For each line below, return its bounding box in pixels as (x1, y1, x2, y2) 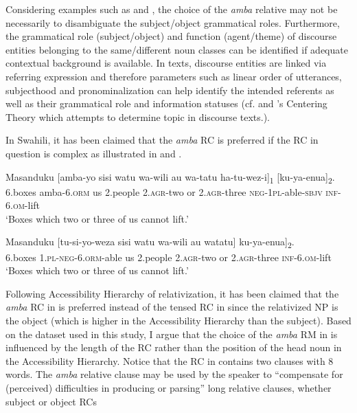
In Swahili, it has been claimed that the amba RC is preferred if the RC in (5, 133, 319, 147)
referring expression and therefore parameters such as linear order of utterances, (5, 69, 342, 83)
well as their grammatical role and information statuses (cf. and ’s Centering (5, 96, 327, 111)
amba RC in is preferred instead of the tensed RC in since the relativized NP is (5, 300, 338, 314)
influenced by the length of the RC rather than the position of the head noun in (5, 340, 342, 355)
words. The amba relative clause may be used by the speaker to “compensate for (5, 367, 343, 381)
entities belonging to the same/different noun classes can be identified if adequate (5, 42, 348, 56)
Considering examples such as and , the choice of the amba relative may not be (5, 2, 338, 16)
